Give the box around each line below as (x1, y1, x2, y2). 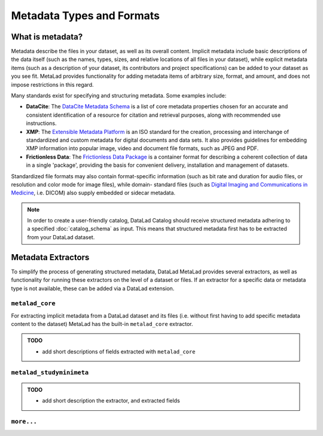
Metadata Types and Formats (11, 9, 160, 22)
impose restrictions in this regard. (11, 81, 94, 88)
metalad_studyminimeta (11, 368, 89, 376)
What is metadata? (11, 32, 83, 42)
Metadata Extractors (11, 252, 90, 263)
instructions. (26, 120, 57, 127)
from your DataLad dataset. (27, 233, 95, 240)
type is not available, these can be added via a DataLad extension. (11, 285, 175, 292)
